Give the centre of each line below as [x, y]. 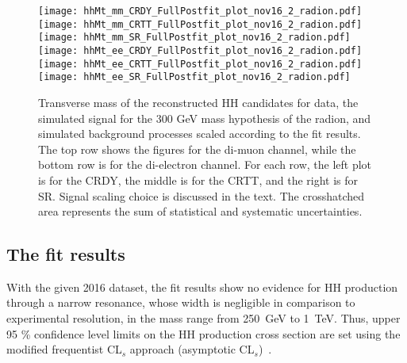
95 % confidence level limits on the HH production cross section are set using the [203, 333]
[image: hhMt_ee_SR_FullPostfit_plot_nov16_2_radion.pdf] [194, 77]
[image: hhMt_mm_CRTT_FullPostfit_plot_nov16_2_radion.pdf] [200, 24]
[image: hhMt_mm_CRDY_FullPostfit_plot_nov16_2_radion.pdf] [200, 11]
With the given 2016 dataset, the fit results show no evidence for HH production [202, 287]
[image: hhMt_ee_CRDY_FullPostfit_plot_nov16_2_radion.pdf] [200, 50]
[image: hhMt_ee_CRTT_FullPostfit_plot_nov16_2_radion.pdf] [200, 64]
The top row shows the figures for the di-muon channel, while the [197, 149]
